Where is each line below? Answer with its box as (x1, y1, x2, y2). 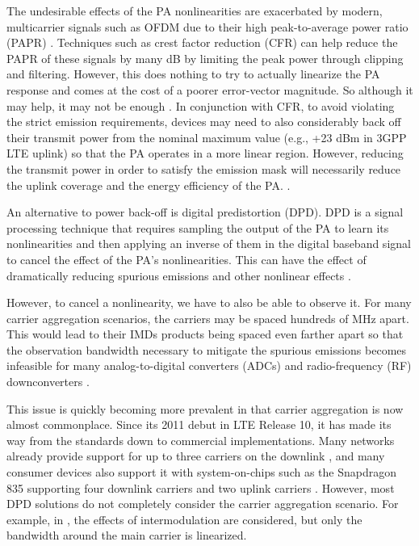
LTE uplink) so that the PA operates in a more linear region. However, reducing (6, 145, 404, 162)
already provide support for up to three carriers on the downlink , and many (6, 447, 385, 464)
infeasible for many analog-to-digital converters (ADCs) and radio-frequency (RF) (6, 357, 412, 374)
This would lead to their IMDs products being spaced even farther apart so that (6, 325, 404, 342)
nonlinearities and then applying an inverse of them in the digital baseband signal (6, 235, 411, 252)
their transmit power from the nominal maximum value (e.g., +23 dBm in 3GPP (6, 128, 407, 145)
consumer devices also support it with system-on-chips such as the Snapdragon (6, 464, 397, 481)
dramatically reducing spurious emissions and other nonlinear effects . (6, 267, 351, 283)
